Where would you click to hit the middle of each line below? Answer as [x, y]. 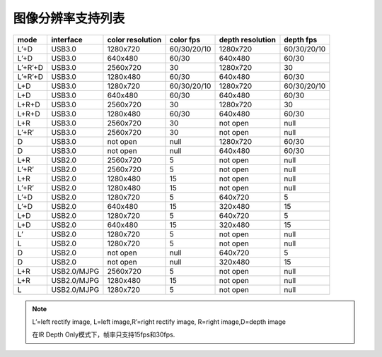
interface [66, 40]
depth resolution [247, 40]
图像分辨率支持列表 [69, 18]
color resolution [134, 40]
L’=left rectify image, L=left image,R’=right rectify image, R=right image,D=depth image [159, 322]
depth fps [301, 40]
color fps [185, 40]
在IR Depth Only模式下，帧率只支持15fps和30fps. [104, 334]
